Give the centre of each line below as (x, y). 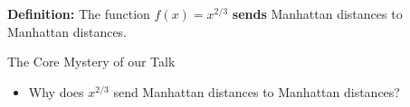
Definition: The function (79, 13)
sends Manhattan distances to (317, 13)
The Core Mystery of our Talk (91, 62)
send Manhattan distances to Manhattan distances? (257, 91)
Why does (56, 91)
